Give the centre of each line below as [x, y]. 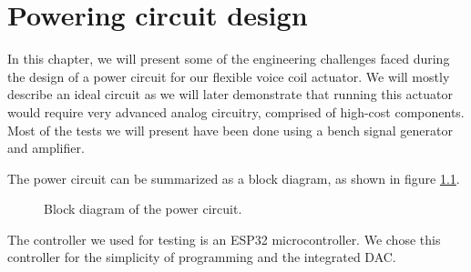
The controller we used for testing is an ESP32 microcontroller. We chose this [224, 239]
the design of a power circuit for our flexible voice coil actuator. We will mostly [229, 76]
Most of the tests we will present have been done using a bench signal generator [230, 130]
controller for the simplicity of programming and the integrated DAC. [202, 257]
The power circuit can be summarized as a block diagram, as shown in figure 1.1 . [234, 178]
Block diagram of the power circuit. [143, 209]
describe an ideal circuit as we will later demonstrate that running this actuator [230, 94]
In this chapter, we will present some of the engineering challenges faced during [229, 59]
